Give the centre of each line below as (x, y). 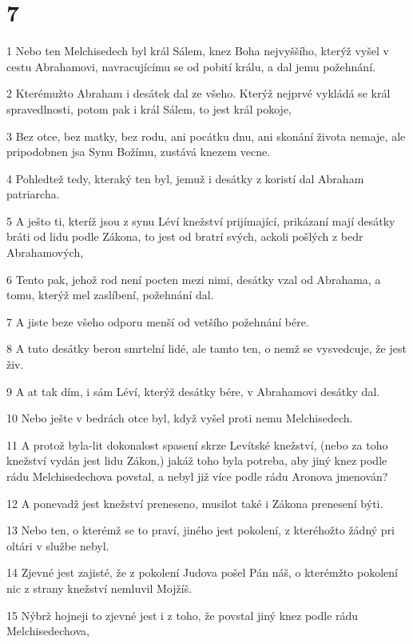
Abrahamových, (45, 252)
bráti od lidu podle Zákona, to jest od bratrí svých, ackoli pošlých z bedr (185, 236)
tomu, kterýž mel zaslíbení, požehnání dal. (110, 295)
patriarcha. (33, 194)
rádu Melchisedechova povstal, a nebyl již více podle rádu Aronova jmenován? (197, 476)
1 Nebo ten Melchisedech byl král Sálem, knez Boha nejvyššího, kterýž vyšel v (198, 51)
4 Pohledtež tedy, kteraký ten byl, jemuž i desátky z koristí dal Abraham (185, 178)
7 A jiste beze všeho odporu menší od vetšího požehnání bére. (158, 321)
